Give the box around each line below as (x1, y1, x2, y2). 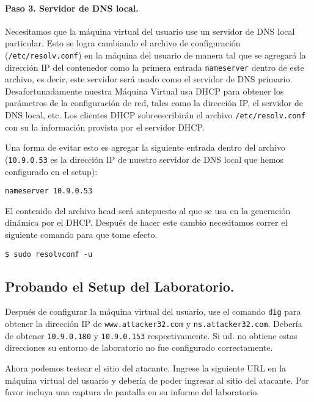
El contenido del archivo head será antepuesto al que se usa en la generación (5, 204, 291, 217)
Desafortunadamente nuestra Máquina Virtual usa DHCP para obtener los (5, 84, 284, 97)
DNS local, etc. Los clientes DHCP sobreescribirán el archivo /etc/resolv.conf (5, 109, 305, 121)
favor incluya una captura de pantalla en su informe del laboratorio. (5, 386, 260, 398)
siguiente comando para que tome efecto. (5, 228, 158, 241)
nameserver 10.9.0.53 (5, 187, 93, 196)
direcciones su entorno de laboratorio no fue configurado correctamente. (5, 341, 273, 354)
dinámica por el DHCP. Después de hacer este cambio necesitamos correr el (5, 216, 288, 229)
